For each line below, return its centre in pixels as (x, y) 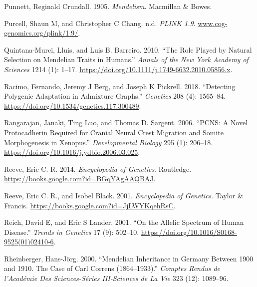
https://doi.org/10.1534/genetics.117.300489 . (73, 105)
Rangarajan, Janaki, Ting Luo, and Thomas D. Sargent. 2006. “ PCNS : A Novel (126, 122)
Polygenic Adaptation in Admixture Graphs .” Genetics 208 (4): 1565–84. (115, 96)
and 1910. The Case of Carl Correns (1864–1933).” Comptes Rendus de (112, 268)
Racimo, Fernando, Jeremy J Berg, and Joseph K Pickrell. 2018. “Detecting (120, 86)
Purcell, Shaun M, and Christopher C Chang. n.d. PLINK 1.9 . (100, 23)
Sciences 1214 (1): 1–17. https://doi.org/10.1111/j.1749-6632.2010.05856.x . (118, 69)
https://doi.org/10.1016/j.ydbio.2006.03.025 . (72, 152)
